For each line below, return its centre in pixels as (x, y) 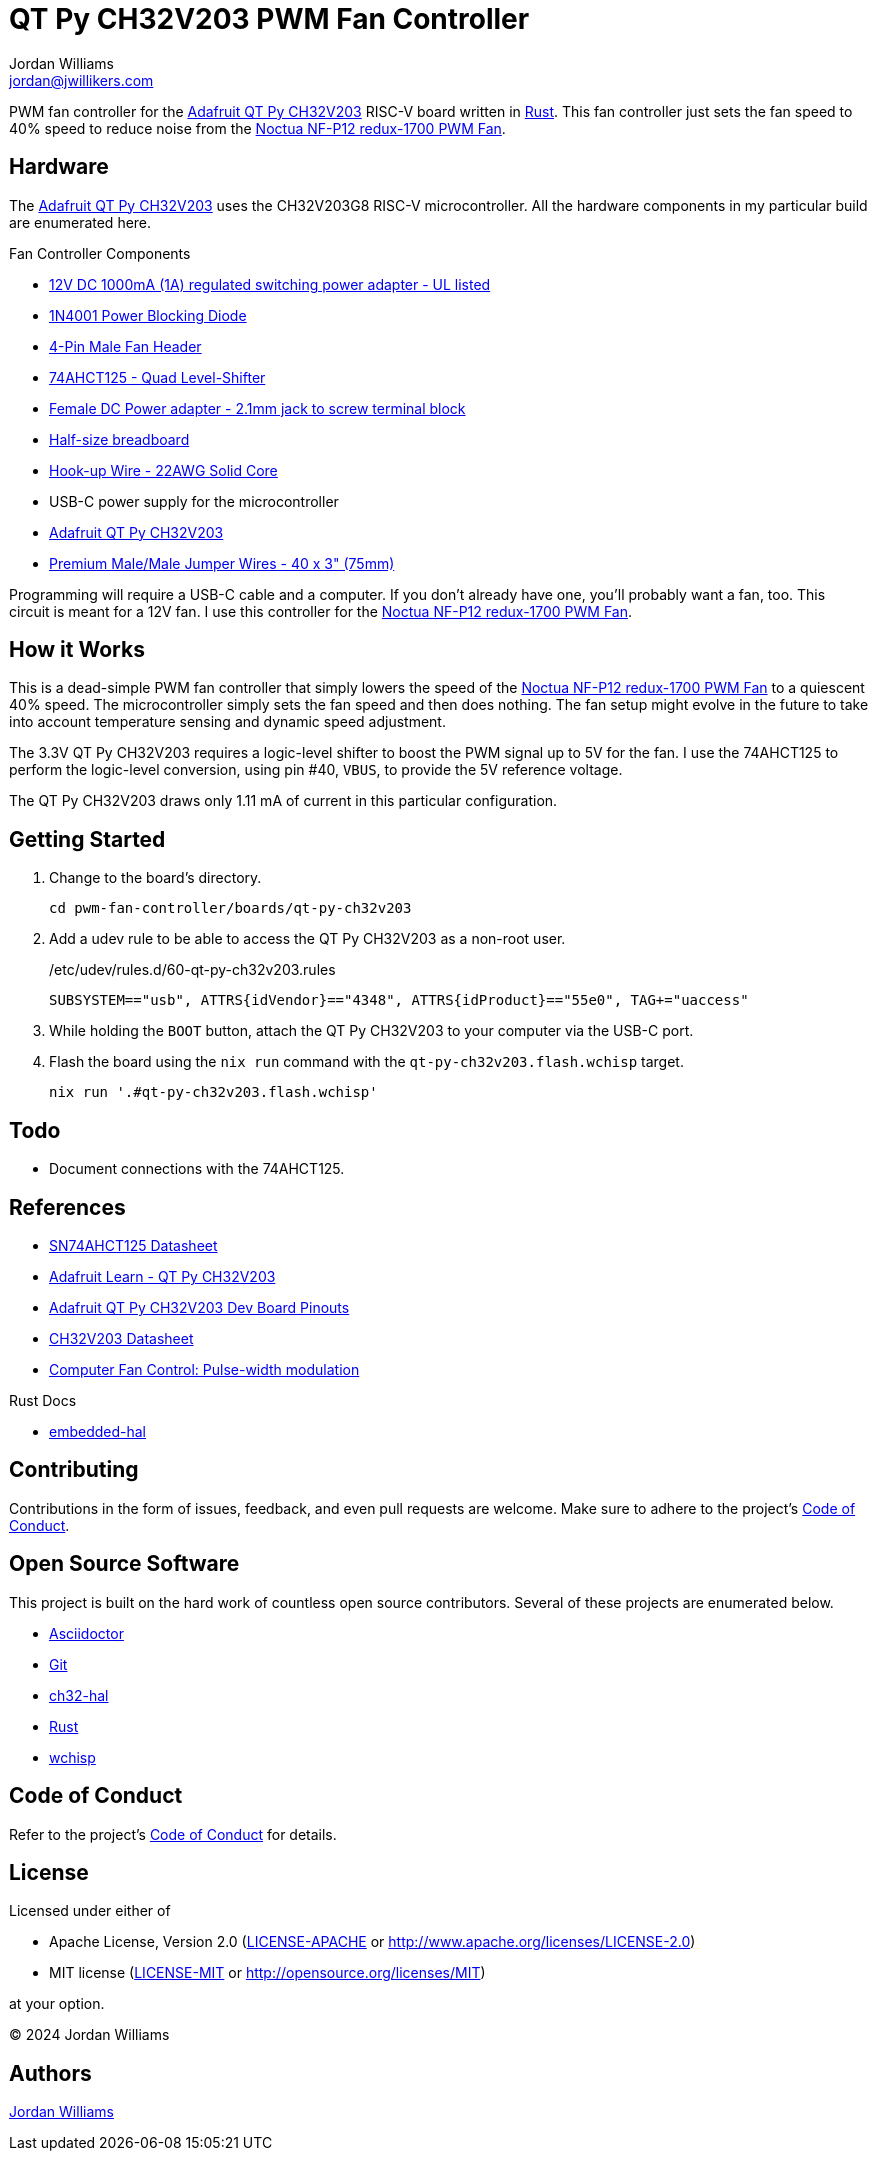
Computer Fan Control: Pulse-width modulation (204, 1369)
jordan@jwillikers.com (81, 80)
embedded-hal (98, 1431)
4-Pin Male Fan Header (125, 346)
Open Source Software (124, 1564)
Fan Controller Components (100, 253)
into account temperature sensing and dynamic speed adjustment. (227, 722)
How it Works (77, 650)
